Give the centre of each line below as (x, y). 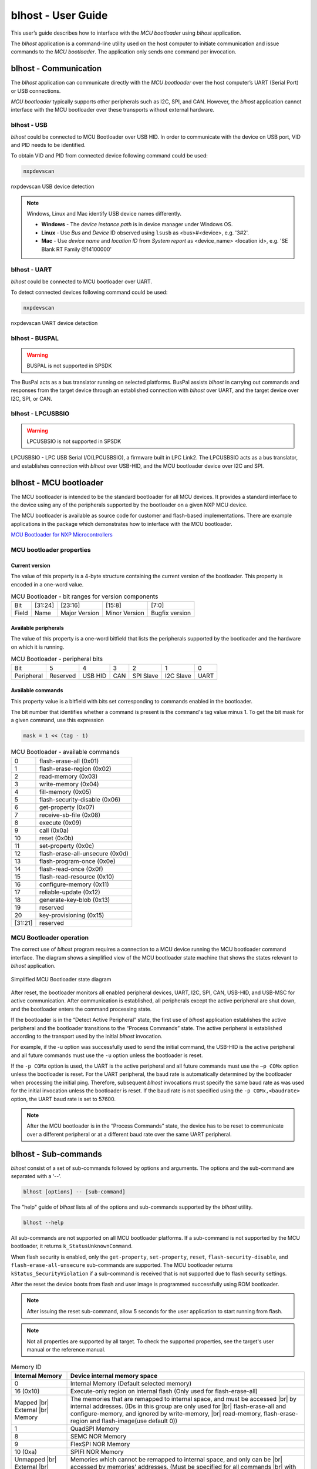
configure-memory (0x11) (74, 884)
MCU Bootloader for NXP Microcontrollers (62, 535)
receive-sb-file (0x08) (70, 815)
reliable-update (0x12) (70, 892)
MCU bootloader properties (51, 550)
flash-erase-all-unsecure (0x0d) (84, 853)
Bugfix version (171, 613)
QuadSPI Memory (95, 1428)
